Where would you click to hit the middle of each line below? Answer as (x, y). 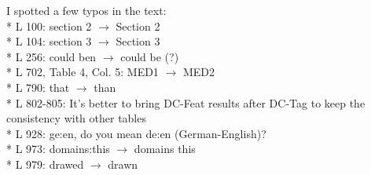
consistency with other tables (76, 118)
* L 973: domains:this (58, 149)
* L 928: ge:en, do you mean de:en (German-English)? (136, 133)
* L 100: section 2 (49, 26)
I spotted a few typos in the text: (86, 10)
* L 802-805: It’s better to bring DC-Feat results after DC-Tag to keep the (186, 102)
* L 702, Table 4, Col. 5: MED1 (83, 72)
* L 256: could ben (51, 56)
